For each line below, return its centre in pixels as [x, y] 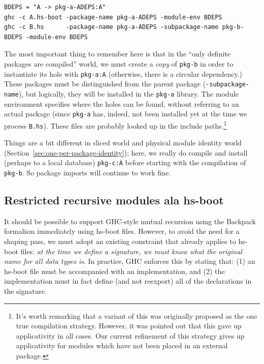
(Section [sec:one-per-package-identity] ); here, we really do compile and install [126, 152]
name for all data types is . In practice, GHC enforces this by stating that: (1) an [130, 261]
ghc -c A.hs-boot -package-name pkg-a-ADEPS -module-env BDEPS [113, 17]
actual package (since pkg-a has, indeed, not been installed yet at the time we [126, 114]
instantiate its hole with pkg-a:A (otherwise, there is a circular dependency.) [123, 73]
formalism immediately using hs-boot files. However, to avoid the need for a [122, 231]
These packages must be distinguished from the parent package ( [105, 84]
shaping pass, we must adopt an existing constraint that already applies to [120, 241]
